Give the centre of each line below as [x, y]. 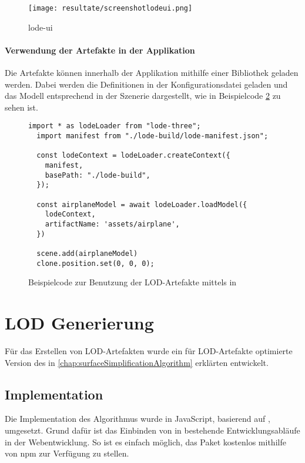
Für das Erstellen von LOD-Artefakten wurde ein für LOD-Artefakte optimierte [149, 350]
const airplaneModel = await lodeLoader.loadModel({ [142, 204]
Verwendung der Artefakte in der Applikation [100, 50]
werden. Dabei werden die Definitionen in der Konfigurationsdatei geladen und [146, 84]
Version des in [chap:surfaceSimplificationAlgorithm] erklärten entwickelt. [137, 362]
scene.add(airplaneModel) [87, 253]
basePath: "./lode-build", [98, 175]
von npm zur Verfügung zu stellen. [67, 453]
